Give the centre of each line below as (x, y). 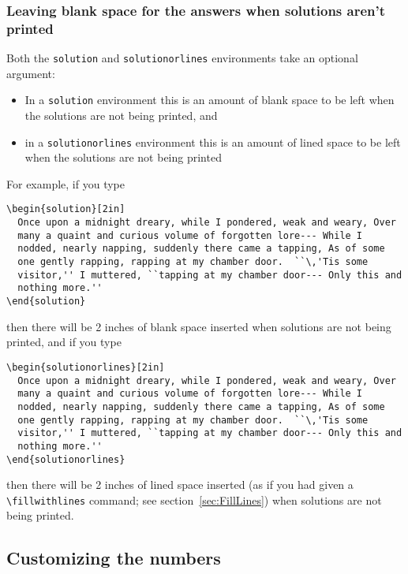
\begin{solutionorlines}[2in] (86, 367)
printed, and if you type (64, 342)
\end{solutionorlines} (66, 459)
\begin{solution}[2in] (66, 209)
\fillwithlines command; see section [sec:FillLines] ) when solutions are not (194, 499)
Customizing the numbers (114, 558)
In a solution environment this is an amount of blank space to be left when (210, 100)
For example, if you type (66, 183)
